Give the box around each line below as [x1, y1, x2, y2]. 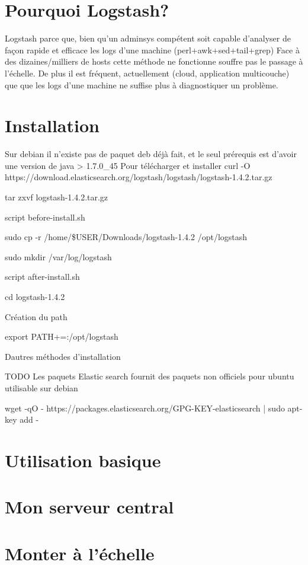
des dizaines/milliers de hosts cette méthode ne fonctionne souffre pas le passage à [5, 55, 303, 68]
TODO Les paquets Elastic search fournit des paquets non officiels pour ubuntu [5, 370, 294, 382]
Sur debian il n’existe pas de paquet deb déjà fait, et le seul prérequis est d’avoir [5, 148, 297, 160]
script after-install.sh [5, 270, 80, 283]
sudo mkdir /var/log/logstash [5, 250, 112, 263]
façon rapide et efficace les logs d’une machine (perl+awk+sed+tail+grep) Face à [5, 43, 300, 56]
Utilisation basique [5, 448, 161, 472]
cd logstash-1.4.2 [5, 290, 65, 302]
